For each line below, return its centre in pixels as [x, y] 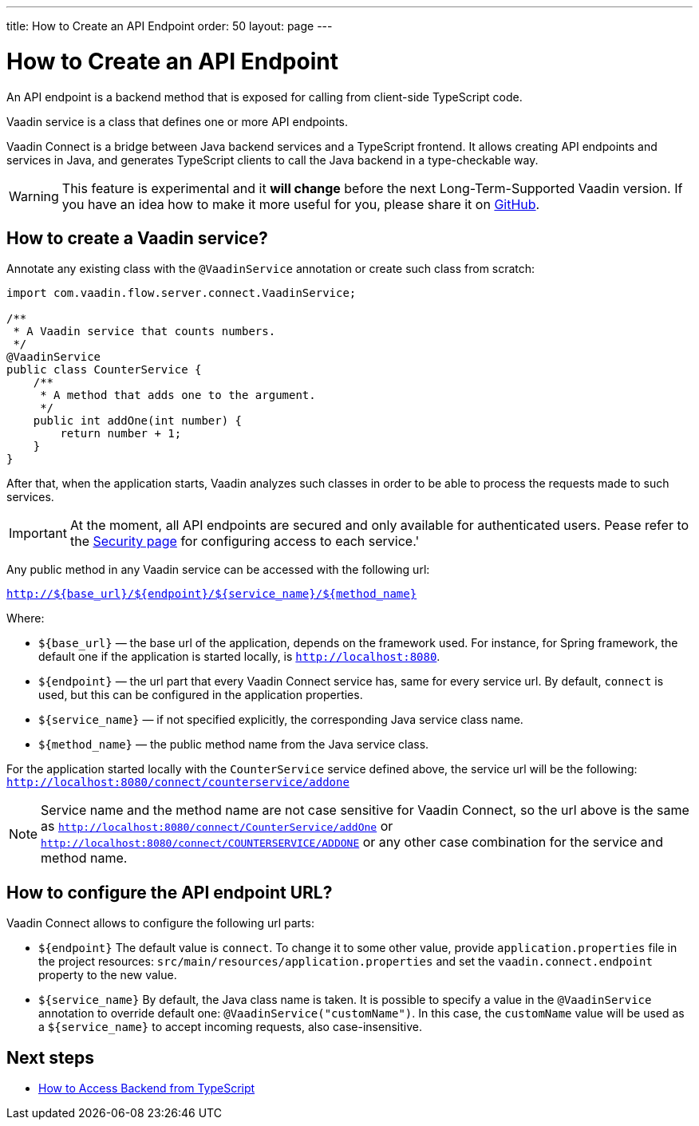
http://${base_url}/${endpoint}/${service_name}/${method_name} [212, 594]
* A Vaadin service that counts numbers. [144, 332]
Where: [26, 618]
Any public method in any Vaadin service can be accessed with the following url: [218, 570]
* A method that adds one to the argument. [178, 395]
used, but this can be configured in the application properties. [201, 695]
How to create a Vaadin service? [137, 238]
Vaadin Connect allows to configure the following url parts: [160, 923]
